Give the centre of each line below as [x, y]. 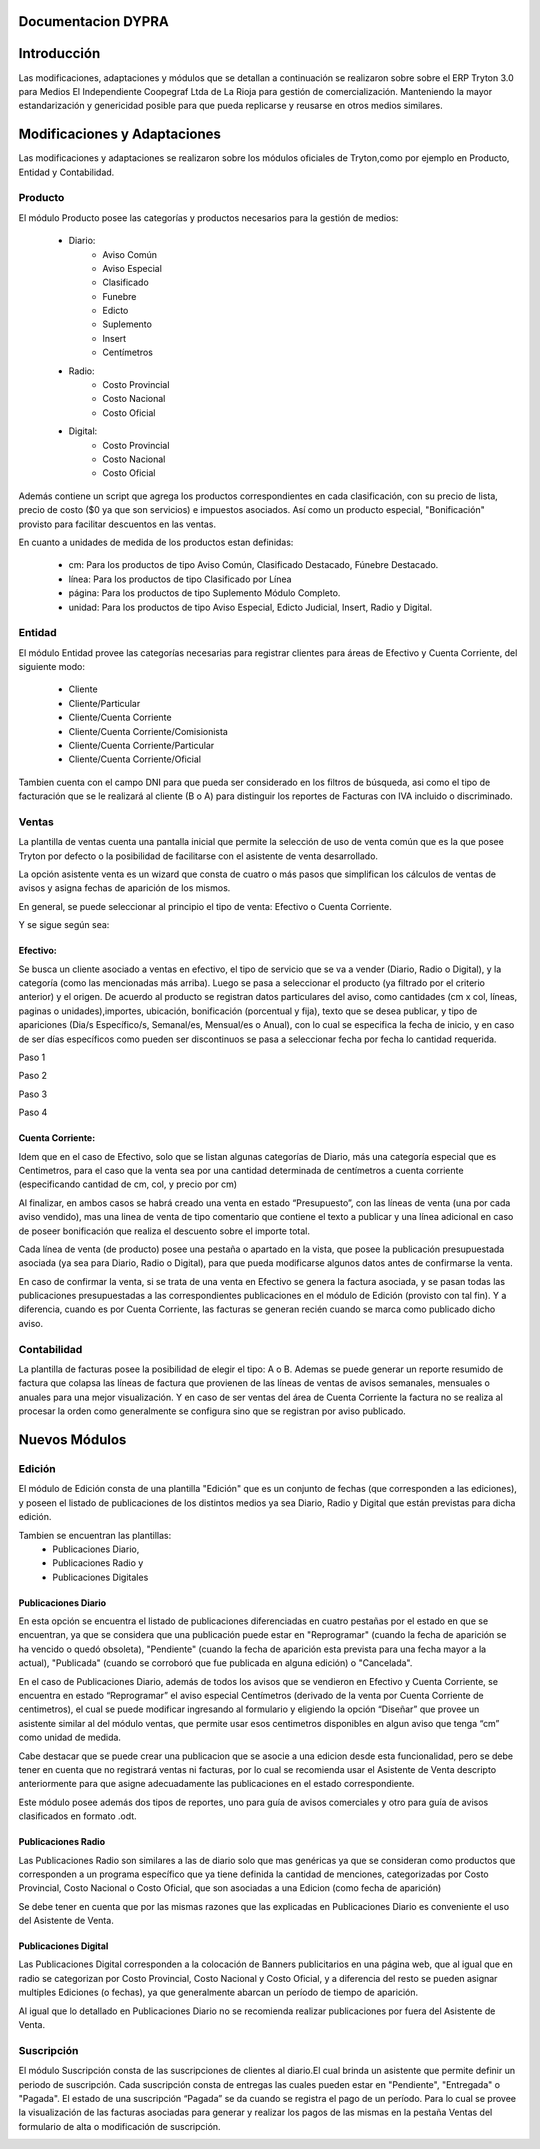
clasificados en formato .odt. [77, 1816]
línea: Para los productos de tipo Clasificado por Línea [180, 579]
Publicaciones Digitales [100, 1577]
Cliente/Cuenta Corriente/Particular [141, 745]
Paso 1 [32, 1057]
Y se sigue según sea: [64, 925]
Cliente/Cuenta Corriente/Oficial [135, 759]
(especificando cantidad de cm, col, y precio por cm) [128, 1184]
